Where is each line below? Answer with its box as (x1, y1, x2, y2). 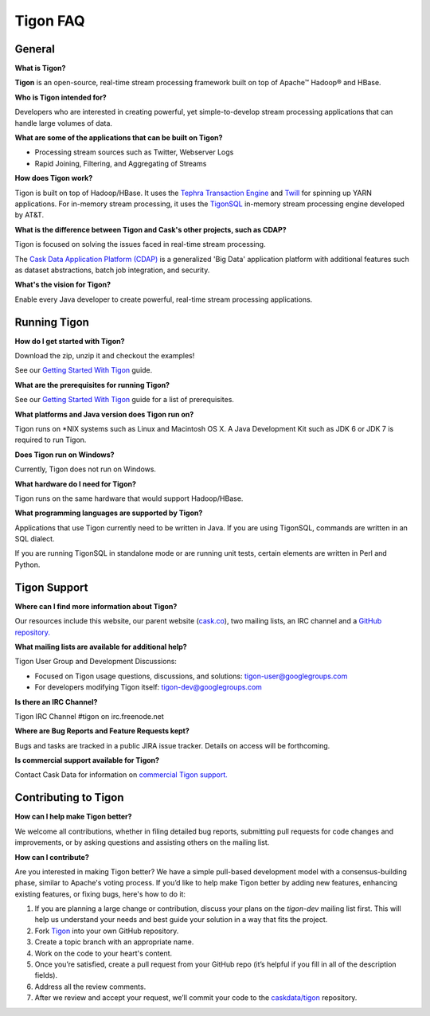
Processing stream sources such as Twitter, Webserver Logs (34, 147, 234, 157)
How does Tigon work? (14, 174, 93, 183)
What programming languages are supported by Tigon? (14, 508, 203, 518)
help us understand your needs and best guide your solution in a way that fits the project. (34, 915, 328, 924)
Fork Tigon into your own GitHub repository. (34, 926, 179, 936)
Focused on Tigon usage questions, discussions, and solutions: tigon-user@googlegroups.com (34, 671, 348, 681)
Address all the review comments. (34, 982, 147, 991)
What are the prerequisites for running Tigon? (14, 380, 170, 389)
